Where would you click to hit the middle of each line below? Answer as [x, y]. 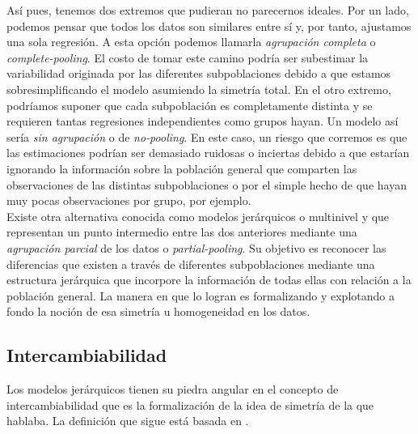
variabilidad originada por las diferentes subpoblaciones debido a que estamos [199, 73]
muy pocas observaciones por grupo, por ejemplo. [129, 200]
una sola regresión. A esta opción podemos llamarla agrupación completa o [191, 42]
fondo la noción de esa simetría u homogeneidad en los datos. [158, 311]
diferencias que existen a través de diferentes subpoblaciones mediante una [191, 264]
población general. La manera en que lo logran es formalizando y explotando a [201, 295]
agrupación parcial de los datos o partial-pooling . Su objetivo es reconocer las [196, 247]
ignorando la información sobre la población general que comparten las [182, 168]
